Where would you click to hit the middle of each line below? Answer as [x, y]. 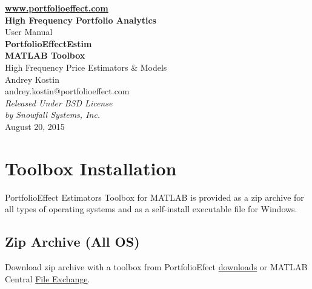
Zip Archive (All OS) [72, 242]
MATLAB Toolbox [45, 55]
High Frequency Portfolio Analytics [81, 20]
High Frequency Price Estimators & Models [86, 67]
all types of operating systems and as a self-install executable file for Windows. [151, 209]
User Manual [29, 32]
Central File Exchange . [48, 278]
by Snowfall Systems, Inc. [53, 115]
